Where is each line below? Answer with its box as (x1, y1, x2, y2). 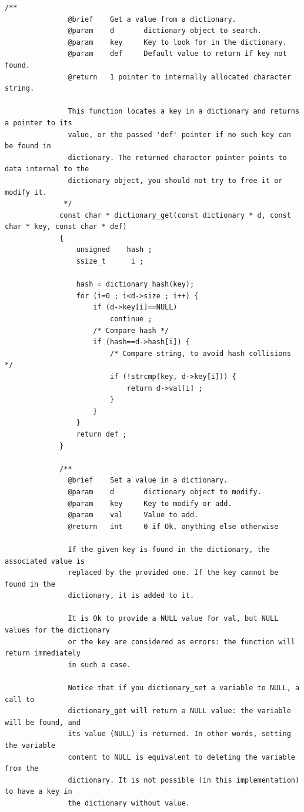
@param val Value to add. (68, 511, 199, 520)
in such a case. (68, 660, 131, 669)
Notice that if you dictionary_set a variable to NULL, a (68, 684, 300, 693)
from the (5, 764, 39, 773)
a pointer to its (5, 118, 72, 127)
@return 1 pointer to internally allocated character (68, 72, 291, 81)
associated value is (5, 557, 85, 565)
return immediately (5, 649, 81, 658)
